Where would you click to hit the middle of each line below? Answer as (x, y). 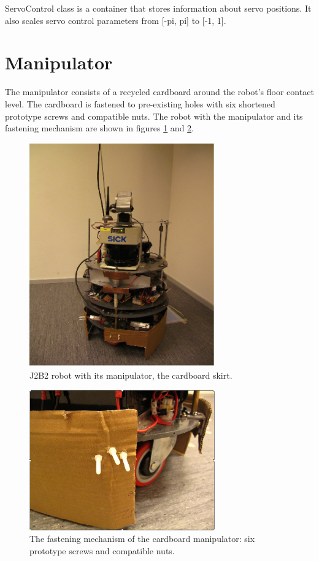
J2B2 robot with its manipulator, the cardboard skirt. (131, 375)
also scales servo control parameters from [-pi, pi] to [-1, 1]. (116, 20)
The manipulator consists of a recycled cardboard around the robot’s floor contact (159, 92)
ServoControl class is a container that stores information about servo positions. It (158, 8)
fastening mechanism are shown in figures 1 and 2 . (100, 128)
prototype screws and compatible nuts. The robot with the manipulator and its (154, 116)
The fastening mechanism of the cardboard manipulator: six (142, 539)
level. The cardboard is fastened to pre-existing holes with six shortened (140, 103)
